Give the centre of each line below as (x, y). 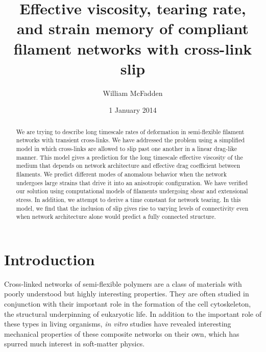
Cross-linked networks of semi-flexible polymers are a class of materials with (123, 283)
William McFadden (133, 93)
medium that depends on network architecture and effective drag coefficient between (128, 166)
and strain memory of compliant (133, 28)
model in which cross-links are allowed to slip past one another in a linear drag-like (126, 148)
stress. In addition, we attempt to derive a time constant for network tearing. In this (128, 199)
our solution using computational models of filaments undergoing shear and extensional (132, 191)
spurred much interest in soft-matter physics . (75, 344)
